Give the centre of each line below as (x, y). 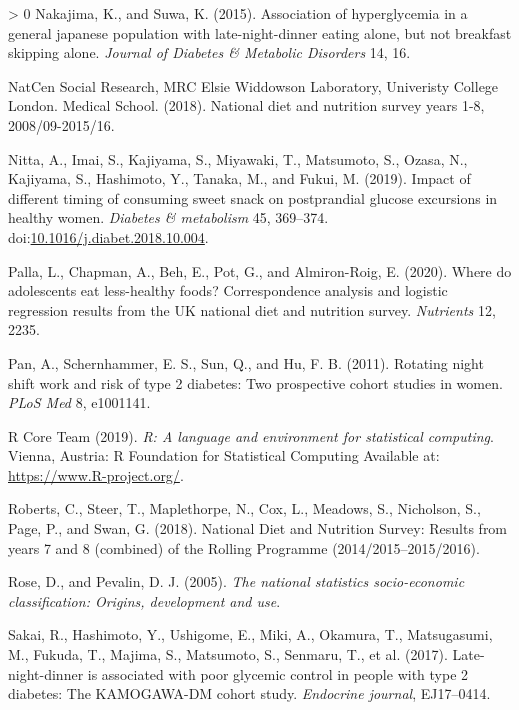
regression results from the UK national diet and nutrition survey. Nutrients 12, (252, 309)
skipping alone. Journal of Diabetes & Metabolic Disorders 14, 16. (209, 52)
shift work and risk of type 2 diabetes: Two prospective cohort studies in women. (255, 382)
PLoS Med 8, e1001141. (79, 402)
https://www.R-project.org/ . (96, 474)
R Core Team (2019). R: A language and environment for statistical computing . (251, 435)
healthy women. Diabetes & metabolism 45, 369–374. (168, 217)
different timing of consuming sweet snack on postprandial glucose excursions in (253, 197)
